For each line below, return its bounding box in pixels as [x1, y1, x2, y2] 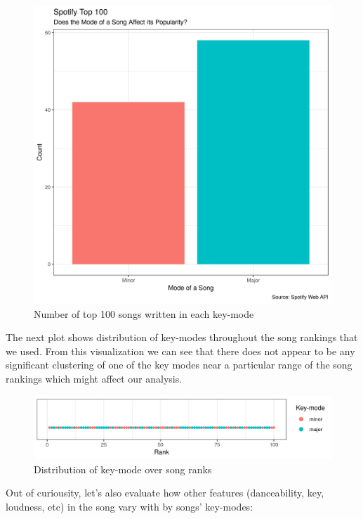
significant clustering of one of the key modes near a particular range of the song [6, 357, 352, 372]
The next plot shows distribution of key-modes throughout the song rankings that [6, 330, 358, 345]
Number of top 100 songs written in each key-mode [34, 306, 254, 321]
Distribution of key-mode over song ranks [34, 461, 212, 476]
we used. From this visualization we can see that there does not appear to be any [6, 343, 355, 358]
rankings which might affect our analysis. [6, 371, 183, 385]
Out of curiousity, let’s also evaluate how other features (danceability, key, [6, 485, 324, 500]
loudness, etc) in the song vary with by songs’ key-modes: [6, 499, 253, 514]
